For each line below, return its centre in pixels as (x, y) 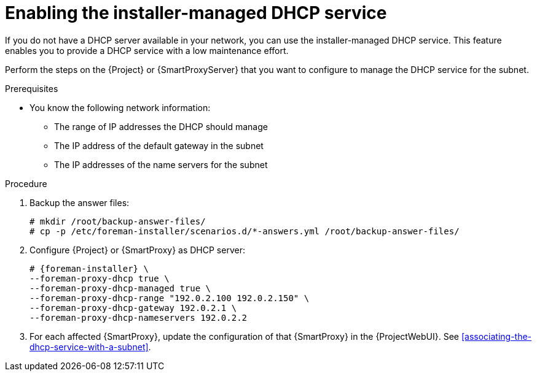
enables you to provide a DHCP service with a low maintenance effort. (147, 50)
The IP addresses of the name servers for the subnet (161, 164)
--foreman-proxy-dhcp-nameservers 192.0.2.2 (139, 317)
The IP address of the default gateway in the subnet (159, 145)
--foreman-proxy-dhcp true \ (100, 278)
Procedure (26, 183)
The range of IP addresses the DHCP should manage (161, 126)
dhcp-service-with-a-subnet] (89, 347)
